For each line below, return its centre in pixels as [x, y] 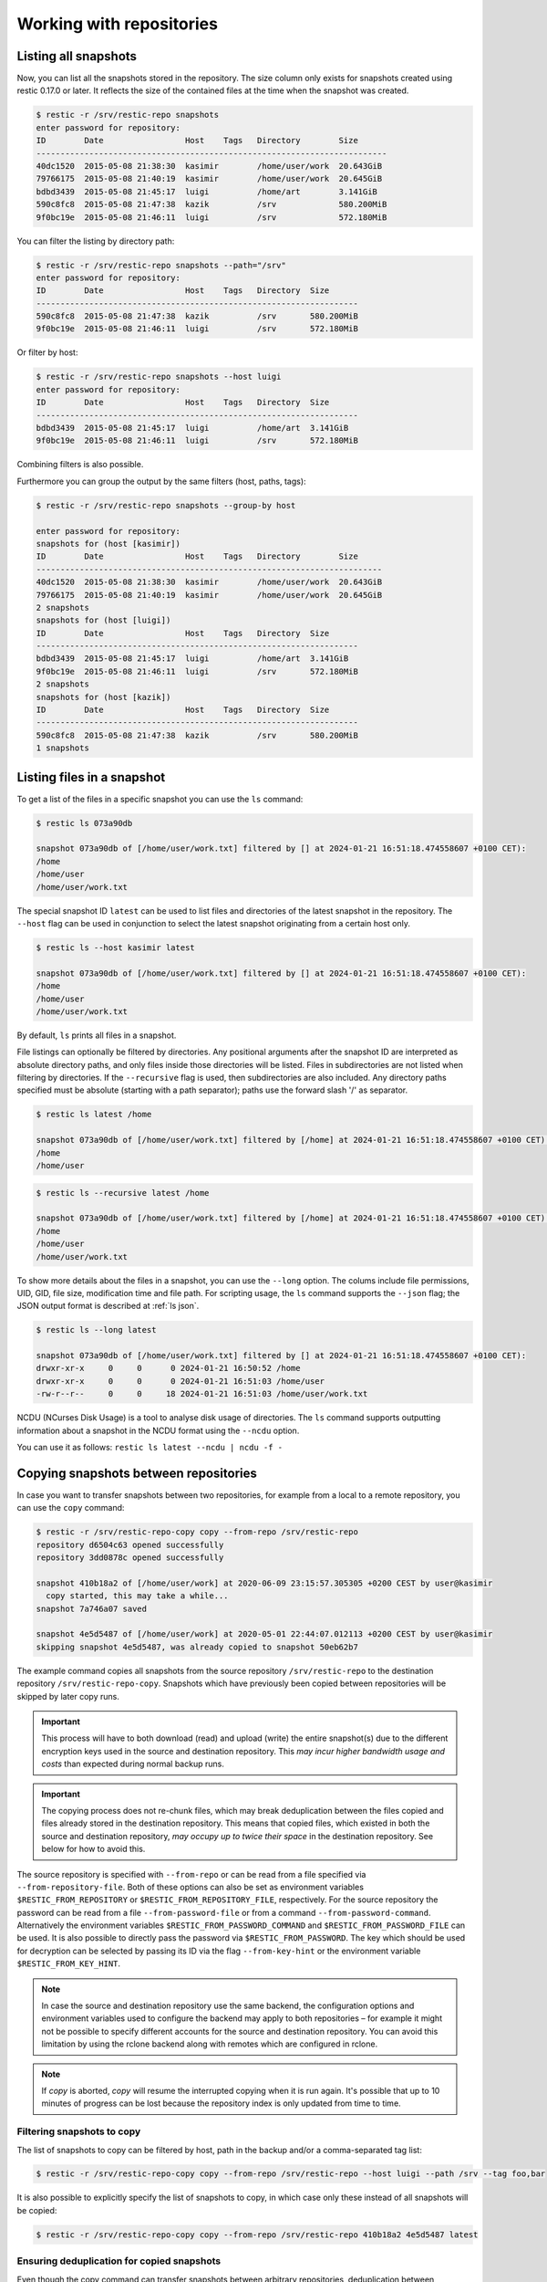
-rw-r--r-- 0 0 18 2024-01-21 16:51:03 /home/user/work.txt [202, 1394]
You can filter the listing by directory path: [96, 241]
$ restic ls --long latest [96, 1330]
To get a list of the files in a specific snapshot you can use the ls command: [160, 799]
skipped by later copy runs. [68, 1696]
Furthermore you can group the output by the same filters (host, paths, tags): [161, 481]
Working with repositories [118, 24]
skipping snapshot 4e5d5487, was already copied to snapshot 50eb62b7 [197, 1647]
